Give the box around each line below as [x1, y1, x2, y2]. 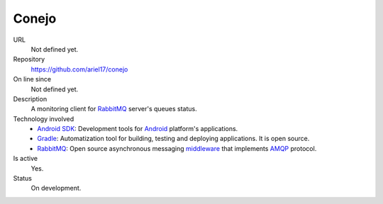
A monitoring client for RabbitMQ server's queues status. [30, 105, 198, 113]
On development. [30, 184, 82, 193]
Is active [13, 154, 38, 163]
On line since [13, 75, 52, 84]
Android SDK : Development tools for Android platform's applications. [37, 125, 238, 133]
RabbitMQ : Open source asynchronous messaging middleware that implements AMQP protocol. [37, 144, 317, 152]
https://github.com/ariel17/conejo [30, 64, 128, 74]
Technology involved [13, 114, 74, 123]
